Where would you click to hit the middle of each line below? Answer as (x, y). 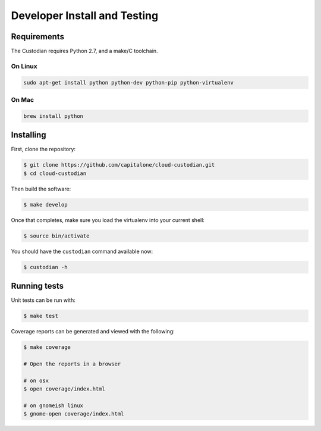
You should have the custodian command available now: (82, 251)
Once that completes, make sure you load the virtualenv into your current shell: (108, 220)
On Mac (23, 99)
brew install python (53, 116)
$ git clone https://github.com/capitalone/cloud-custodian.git (119, 165)
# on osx (36, 380)
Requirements (38, 37)
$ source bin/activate (56, 236)
